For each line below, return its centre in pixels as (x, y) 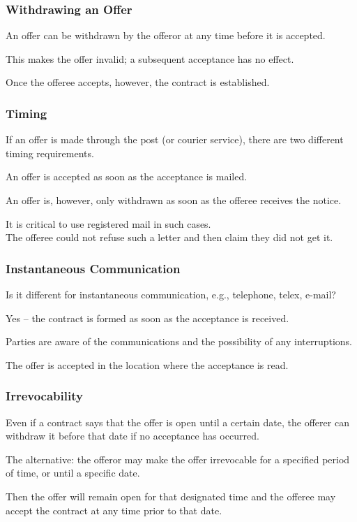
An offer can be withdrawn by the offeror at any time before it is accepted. (166, 35)
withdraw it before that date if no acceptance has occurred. (132, 436)
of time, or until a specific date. (73, 473)
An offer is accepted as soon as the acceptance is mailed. (127, 176)
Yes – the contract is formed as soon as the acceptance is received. (147, 318)
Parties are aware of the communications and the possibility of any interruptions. (179, 341)
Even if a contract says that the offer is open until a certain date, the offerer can (177, 422)
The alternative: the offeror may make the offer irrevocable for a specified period (178, 459)
